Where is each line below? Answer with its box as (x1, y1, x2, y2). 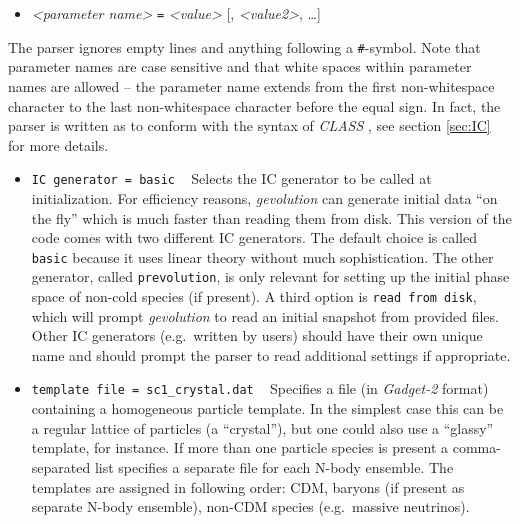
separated (31, 456, 91, 477)
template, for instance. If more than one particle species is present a (31, 437, 449, 458)
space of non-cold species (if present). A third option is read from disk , (31, 286, 477, 307)
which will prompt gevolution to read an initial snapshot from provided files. (31, 305, 499, 326)
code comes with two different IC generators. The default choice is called (31, 227, 477, 248)
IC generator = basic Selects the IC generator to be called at (31, 168, 432, 189)
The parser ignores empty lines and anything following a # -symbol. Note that (8, 36, 481, 57)
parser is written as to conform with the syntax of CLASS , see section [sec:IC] (8, 115, 491, 136)
